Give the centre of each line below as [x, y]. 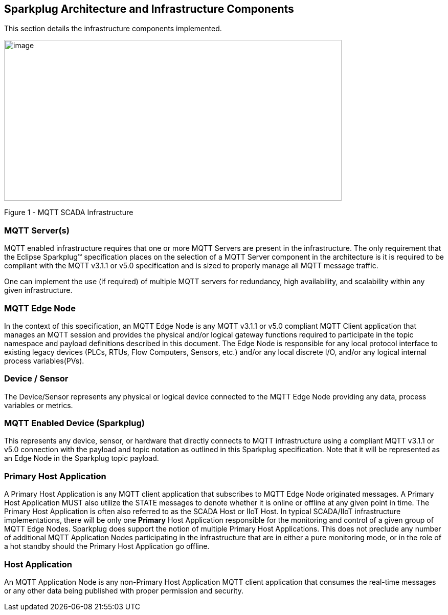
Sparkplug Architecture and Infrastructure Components [149, 9]
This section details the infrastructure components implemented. [113, 29]
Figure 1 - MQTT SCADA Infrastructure [69, 213]
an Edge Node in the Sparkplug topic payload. [82, 458]
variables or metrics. [39, 405]
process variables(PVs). [44, 360]
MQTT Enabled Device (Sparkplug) [74, 423]
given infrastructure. [38, 290]
